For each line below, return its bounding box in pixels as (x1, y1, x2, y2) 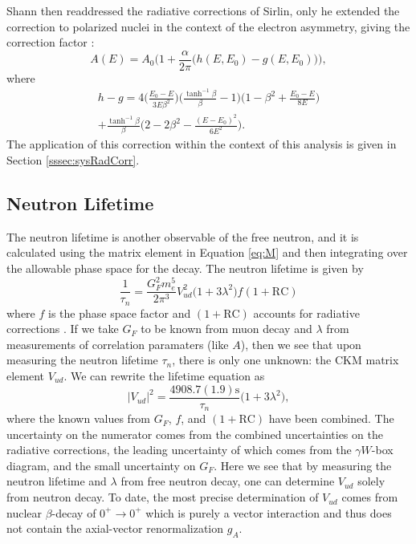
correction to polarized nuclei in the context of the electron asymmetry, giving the (6, 18, 410, 35)
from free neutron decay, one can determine (120, 473, 335, 489)
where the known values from (6, 410, 151, 427)
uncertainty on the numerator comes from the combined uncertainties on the (6, 425, 383, 442)
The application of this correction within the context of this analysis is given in (6, 136, 397, 152)
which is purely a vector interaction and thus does (145, 504, 392, 521)
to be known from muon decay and (141, 320, 312, 337)
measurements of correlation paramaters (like (6, 335, 229, 352)
